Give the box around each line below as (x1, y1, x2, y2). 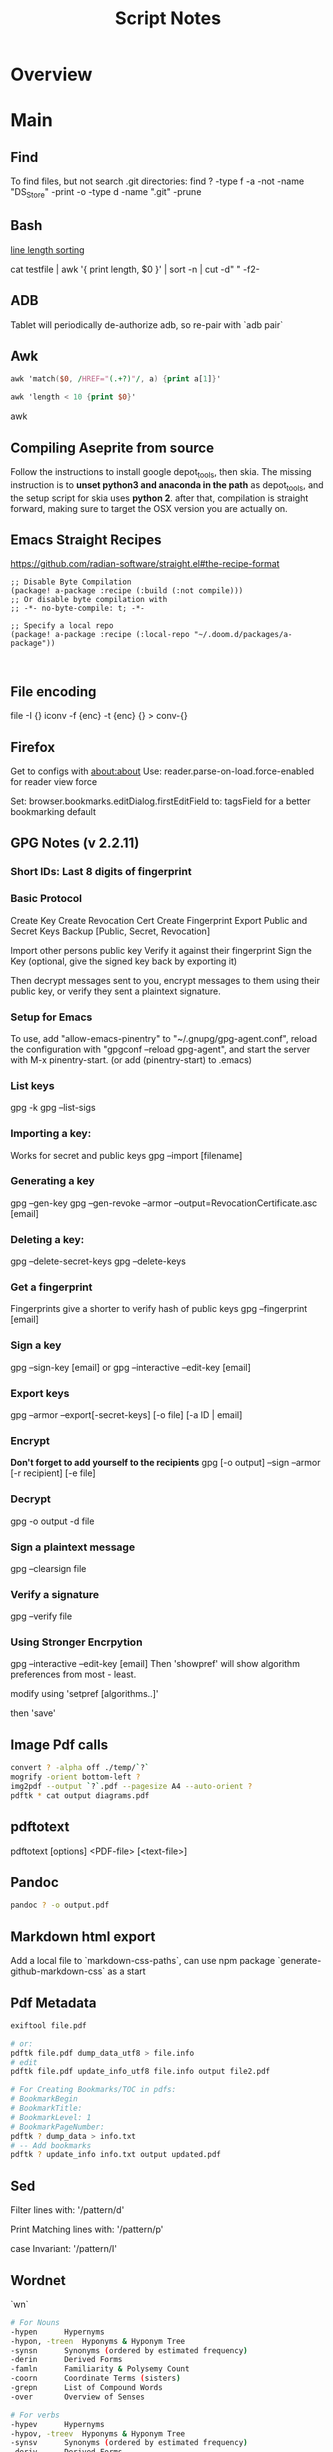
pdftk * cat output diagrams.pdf (10, 1790, 150, 1801)
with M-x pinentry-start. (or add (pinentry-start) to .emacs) (10, 1053, 253, 1066)
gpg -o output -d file (10, 1515, 95, 1527)
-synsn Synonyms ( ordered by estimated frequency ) (10, 2345, 248, 2356)
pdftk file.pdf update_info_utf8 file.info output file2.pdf (10, 2067, 271, 2077)
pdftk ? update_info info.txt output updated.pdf (10, 2150, 222, 2160)
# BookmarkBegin (10, 2094, 78, 2104)
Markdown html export (10, 1928, 156, 1945)
